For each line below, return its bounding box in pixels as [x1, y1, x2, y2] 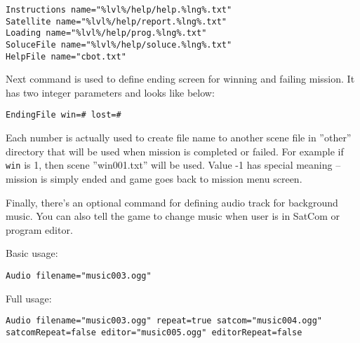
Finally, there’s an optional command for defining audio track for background [6, 195, 338, 209]
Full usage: [6, 290, 52, 305]
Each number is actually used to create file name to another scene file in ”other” [6, 130, 352, 145]
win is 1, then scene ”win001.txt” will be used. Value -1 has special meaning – [6, 157, 341, 172]
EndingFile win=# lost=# [6, 110, 121, 120]
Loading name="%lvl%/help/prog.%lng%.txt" [6, 28, 207, 38]
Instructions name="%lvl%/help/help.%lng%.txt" [6, 5, 232, 15]
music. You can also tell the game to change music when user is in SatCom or [6, 209, 340, 223]
